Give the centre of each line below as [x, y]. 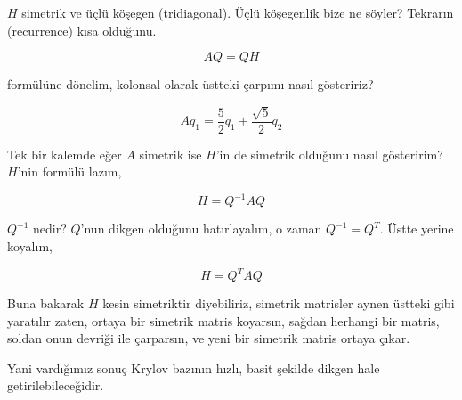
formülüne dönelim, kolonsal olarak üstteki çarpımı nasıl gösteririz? [190, 84]
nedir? [50, 229]
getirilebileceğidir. [56, 385]
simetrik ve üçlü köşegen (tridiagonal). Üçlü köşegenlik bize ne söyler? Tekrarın [238, 12]
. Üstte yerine [417, 229]
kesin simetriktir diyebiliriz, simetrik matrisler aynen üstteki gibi [279, 303]
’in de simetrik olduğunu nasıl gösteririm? [329, 154]
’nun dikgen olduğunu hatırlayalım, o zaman [201, 229]
